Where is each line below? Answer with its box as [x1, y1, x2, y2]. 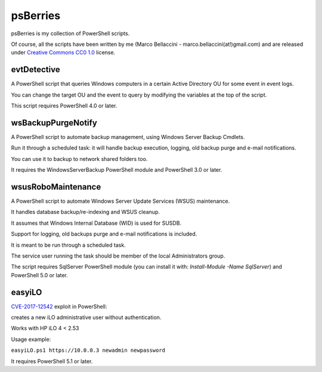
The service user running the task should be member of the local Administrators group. [11, 252, 225, 259]
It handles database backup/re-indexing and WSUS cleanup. [11, 209, 160, 216]
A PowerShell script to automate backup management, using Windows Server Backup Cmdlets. [11, 133, 245, 140]
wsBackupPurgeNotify [11, 117, 98, 128]
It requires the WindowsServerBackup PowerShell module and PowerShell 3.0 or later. [11, 166, 222, 173]
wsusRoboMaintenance [11, 182, 101, 192]
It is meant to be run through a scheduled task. [11, 241, 126, 249]
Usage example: [11, 336, 51, 343]
